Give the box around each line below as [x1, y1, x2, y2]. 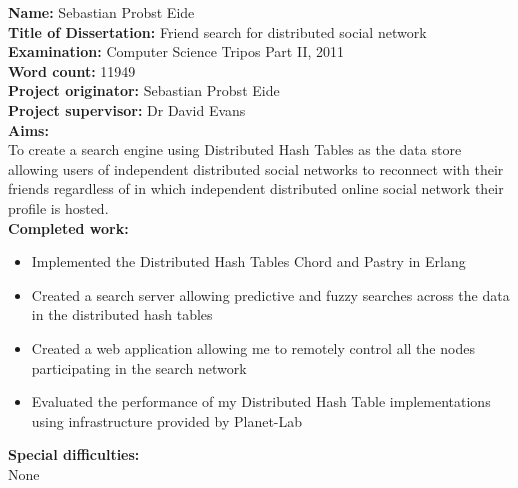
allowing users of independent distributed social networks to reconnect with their [8, 158, 504, 179]
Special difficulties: [8, 444, 140, 465]
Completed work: [8, 217, 129, 238]
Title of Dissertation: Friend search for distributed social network [8, 21, 427, 42]
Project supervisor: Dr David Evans [8, 99, 246, 120]
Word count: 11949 [8, 60, 136, 81]
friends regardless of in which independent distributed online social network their [8, 178, 504, 199]
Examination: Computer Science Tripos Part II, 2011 [8, 41, 345, 62]
